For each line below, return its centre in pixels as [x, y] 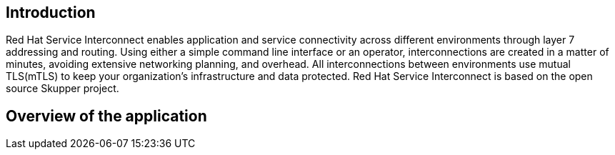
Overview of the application [106, 116]
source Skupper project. [62, 89]
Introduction [51, 12]
